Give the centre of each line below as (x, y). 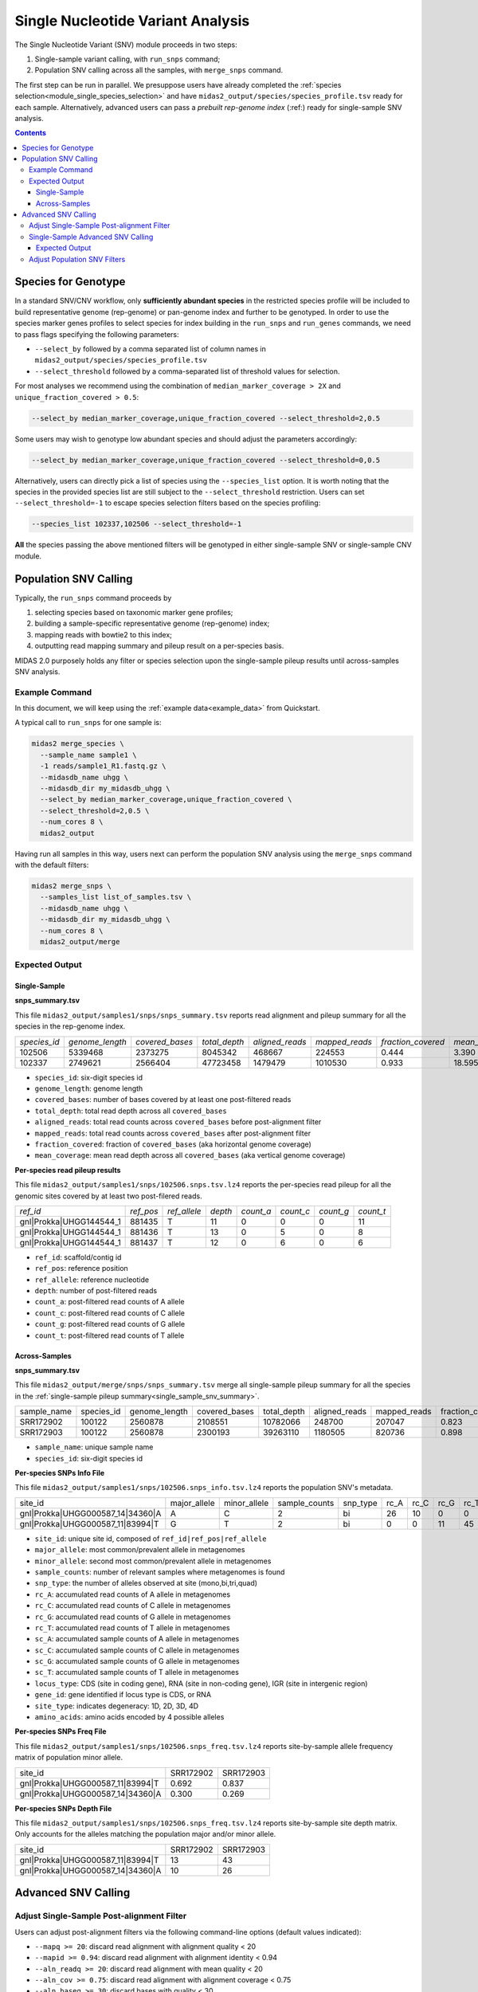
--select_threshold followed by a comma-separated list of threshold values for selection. (187, 371)
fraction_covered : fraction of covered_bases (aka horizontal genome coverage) (173, 1144)
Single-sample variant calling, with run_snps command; (127, 59)
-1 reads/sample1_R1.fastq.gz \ (103, 766)
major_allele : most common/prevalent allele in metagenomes (140, 1550)
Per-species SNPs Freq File (61, 1731)
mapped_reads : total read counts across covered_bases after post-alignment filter (172, 1133)
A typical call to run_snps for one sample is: (88, 723)
